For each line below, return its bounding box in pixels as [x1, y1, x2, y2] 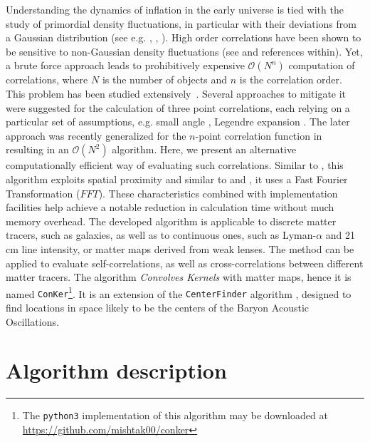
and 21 [325, 227, 356, 242]
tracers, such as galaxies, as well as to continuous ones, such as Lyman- [6, 227, 317, 242]
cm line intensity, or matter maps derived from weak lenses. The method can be [6, 241, 354, 256]
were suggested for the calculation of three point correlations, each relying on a [6, 100, 350, 115]
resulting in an [6, 142, 69, 157]
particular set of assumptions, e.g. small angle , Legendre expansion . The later [6, 114, 350, 129]
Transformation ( [6, 185, 80, 200]
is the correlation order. [239, 72, 342, 87]
